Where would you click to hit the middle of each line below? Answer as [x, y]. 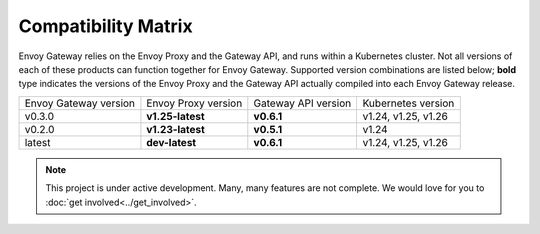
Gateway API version [302, 103]
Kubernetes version [408, 103]
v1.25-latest [175, 116]
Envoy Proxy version [194, 103]
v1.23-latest [175, 129]
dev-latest [171, 142]
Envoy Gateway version [79, 103]
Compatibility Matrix [106, 26]
